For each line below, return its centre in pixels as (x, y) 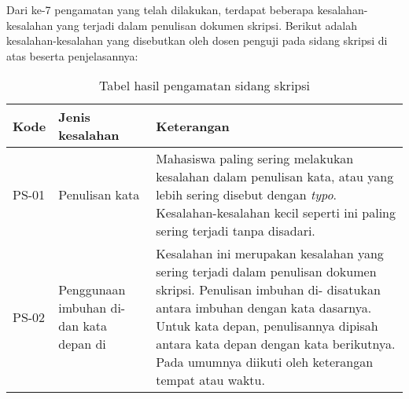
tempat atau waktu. (210, 380)
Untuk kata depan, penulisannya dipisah (267, 326)
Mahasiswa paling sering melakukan (255, 159)
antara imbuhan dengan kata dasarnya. (264, 308)
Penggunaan (92, 290)
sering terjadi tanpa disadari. (236, 231)
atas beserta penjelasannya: (72, 55)
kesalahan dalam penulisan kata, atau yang (275, 177)
